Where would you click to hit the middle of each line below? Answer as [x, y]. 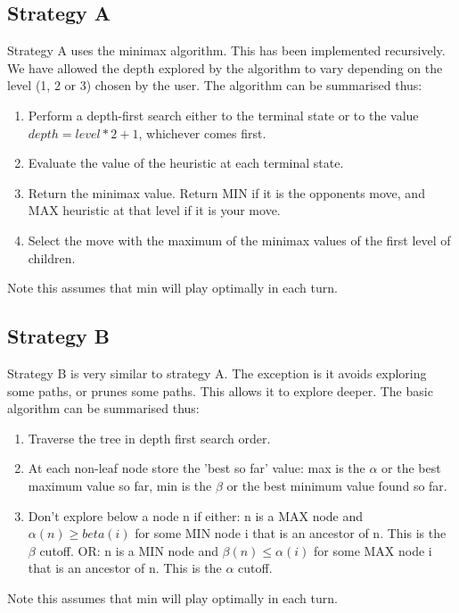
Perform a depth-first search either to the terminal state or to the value [223, 115]
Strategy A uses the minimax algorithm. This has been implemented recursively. [226, 50]
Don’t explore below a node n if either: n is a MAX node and [196, 515]
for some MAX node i [373, 550]
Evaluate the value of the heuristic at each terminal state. [186, 163]
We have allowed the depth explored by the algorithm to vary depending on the [225, 67]
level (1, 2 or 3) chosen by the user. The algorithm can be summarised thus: [215, 85]
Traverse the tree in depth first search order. [149, 438]
